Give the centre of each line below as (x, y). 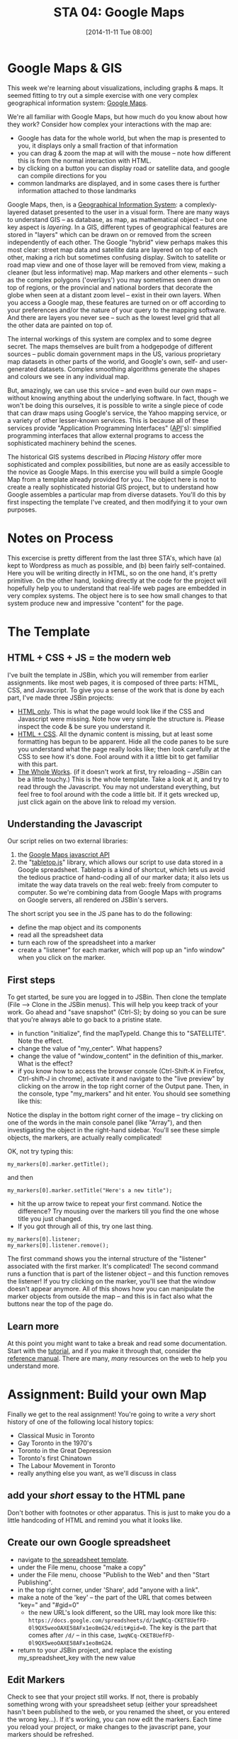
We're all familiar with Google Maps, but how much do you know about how (118, 116)
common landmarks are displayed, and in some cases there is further (119, 183)
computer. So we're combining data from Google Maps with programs (119, 893)
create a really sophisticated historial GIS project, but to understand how (113, 487)
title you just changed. (50, 1219)
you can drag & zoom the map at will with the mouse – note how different (124, 153)
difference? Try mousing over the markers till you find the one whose (118, 1211)
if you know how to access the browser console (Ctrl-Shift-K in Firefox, (121, 1071)
